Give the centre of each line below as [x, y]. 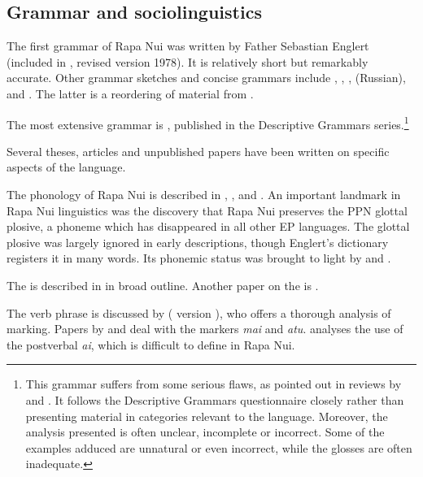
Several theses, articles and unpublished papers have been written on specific [198, 151]
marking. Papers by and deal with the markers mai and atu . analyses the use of [205, 329]
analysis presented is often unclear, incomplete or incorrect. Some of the [205, 432]
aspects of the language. [66, 167]
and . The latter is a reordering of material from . [130, 93]
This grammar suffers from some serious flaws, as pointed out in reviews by [214, 384]
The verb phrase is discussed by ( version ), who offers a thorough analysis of [199, 312]
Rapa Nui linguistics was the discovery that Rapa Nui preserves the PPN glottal [207, 210]
